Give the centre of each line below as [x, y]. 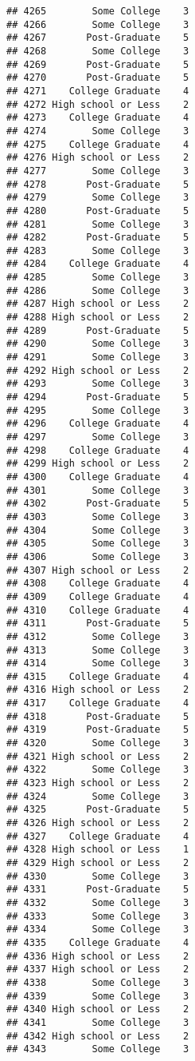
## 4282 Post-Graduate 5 [98, 238]
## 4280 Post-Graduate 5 [98, 211]
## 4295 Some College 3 [98, 410]
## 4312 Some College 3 [98, 636]
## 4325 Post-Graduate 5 [98, 810]
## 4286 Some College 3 [98, 290]
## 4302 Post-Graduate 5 [98, 504]
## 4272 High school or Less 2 [98, 104]
